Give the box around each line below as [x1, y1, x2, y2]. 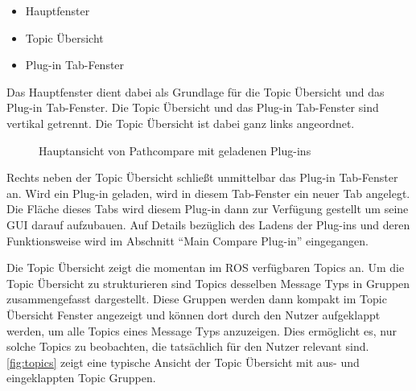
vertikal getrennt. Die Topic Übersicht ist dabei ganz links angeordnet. [6, 114, 355, 131]
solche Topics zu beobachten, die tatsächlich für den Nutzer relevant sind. [6, 338, 369, 355]
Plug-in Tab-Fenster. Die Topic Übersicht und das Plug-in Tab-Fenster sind [6, 99, 379, 116]
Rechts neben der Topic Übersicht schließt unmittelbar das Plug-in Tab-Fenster [6, 169, 398, 186]
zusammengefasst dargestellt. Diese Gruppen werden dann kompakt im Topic [6, 290, 387, 307]
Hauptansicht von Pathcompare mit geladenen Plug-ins [39, 142, 311, 158]
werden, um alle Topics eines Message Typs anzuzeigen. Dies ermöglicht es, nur [6, 322, 397, 339]
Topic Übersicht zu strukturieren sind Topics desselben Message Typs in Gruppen [6, 274, 410, 291]
